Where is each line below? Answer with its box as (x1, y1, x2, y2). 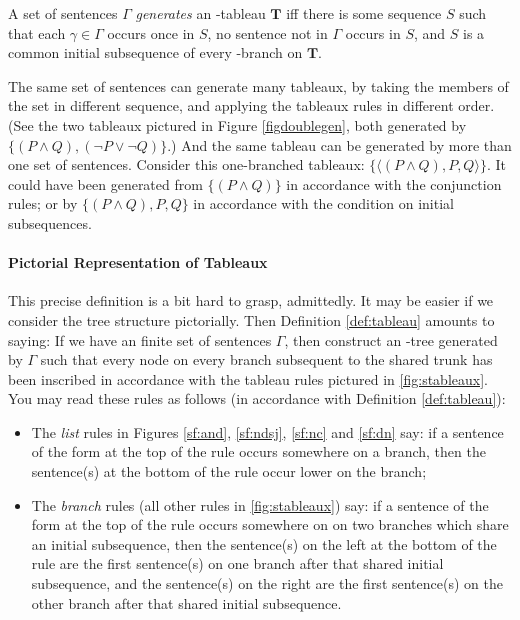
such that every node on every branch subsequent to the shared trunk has (40, 349, 493, 370)
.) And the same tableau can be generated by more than (167, 134, 512, 155)
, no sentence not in (207, 22, 328, 43)
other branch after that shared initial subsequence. (31, 592, 342, 613)
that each (8, 22, 66, 43)
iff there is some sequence (286, 3, 442, 23)
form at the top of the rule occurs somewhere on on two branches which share (31, 514, 509, 535)
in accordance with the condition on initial (193, 193, 454, 214)
